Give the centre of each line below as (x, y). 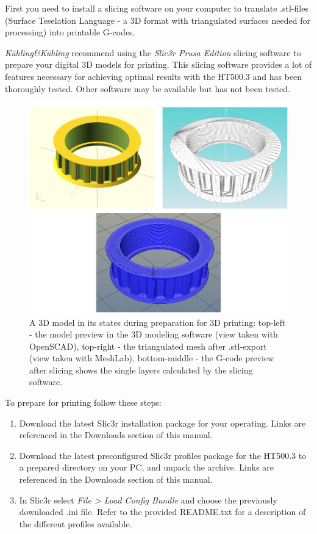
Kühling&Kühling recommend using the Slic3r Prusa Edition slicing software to (153, 52)
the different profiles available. (76, 523)
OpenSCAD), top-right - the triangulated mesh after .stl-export (148, 346)
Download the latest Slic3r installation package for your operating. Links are (162, 423)
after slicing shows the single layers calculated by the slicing (141, 370)
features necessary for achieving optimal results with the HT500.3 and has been (154, 76)
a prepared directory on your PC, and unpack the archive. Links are (147, 467)
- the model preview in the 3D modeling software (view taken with (154, 334)
